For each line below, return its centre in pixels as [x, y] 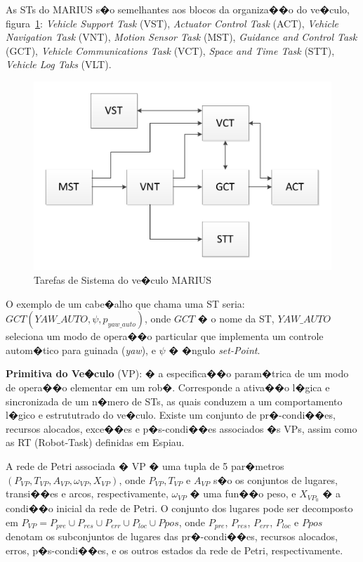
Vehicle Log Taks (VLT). [59, 64]
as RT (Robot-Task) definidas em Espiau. [95, 442]
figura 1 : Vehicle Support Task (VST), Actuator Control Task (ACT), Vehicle [172, 23]
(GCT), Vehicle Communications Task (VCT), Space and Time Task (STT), [170, 50]
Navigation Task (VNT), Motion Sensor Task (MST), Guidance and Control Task [181, 37]
